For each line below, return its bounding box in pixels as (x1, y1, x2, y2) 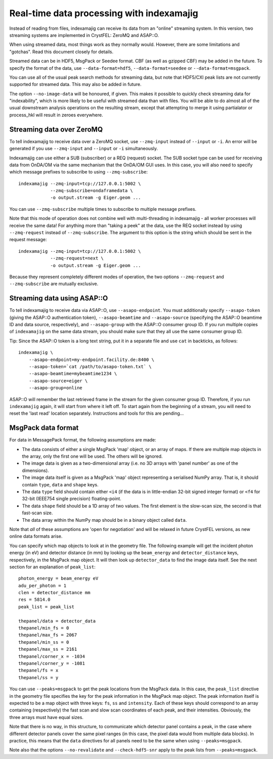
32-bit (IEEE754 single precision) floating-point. (22, 496, 121, 502)
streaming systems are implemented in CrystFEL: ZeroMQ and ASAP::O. (9, 32, 159, 38)
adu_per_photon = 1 (18, 583, 67, 589)
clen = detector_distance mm (18, 590, 90, 596)
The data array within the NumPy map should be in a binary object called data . (22, 517, 187, 523)
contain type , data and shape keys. (22, 481, 99, 487)
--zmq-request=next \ (50, 255, 104, 261)
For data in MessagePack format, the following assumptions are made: (9, 437, 157, 443)
